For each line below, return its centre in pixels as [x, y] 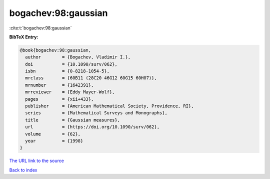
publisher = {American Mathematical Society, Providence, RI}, [109, 106]
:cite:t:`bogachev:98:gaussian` [40, 28]
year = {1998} [54, 141]
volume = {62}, [53, 134]
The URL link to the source [37, 161]
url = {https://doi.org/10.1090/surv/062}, [92, 127]
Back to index [23, 170]
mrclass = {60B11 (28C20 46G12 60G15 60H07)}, [91, 78]
